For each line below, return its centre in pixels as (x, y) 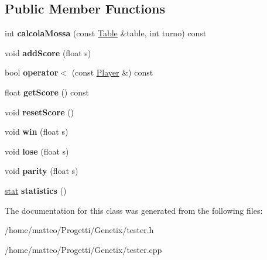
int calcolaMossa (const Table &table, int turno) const (106, 33)
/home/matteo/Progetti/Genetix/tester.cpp (83, 249)
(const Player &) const (112, 72)
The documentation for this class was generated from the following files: (134, 210)
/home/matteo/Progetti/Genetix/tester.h (79, 230)
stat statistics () (36, 190)
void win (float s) (37, 131)
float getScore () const (47, 92)
